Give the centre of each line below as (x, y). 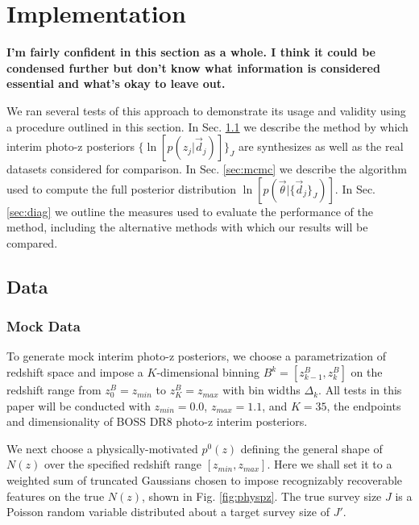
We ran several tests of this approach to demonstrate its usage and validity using (206, 110)
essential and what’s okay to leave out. (116, 83)
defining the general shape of (311, 448)
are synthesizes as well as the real (321, 146)
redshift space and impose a (75, 372)
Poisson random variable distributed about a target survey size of (168, 512)
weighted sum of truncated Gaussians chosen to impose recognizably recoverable (205, 480)
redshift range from (54, 390)
